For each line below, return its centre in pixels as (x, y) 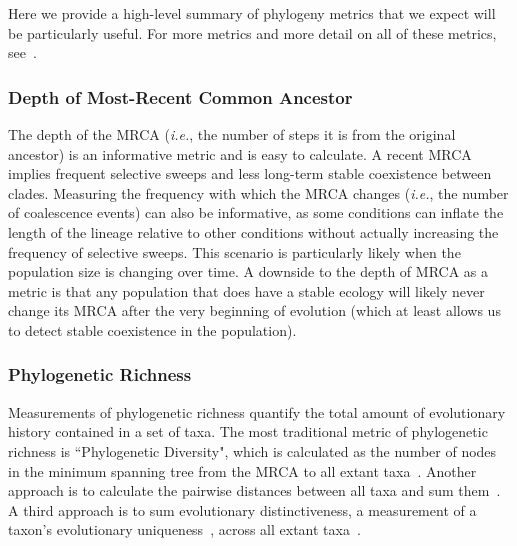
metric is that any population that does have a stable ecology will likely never (246, 290)
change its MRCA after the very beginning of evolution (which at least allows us (254, 310)
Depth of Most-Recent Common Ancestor (180, 96)
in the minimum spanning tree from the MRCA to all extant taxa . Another (242, 470)
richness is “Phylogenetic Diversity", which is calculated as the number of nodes (252, 450)
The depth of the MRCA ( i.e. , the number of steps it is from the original (232, 134)
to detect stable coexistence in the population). (152, 329)
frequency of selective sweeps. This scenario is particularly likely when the (234, 251)
